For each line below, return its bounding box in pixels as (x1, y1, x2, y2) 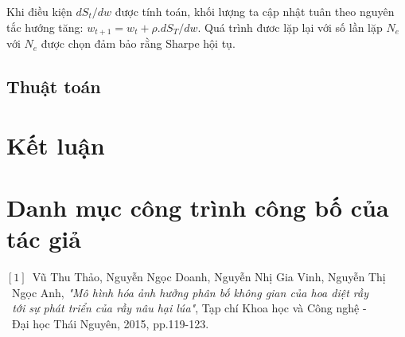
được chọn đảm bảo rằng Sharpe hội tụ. (41, 35, 236, 52)
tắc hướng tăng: (6, 18, 84, 35)
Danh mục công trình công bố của (6, 190, 389, 223)
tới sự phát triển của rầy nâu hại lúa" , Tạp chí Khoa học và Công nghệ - (12, 300, 367, 316)
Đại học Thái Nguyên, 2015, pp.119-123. (11, 315, 209, 331)
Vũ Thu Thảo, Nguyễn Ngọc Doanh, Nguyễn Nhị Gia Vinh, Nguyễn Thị (32, 268, 386, 285)
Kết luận (6, 128, 105, 161)
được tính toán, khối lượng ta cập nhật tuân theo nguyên (115, 3, 395, 19)
